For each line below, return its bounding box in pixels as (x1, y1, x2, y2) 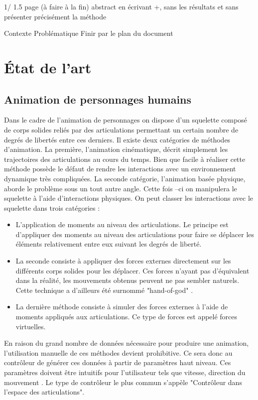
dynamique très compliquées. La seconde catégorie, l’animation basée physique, (4, 173, 246, 183)
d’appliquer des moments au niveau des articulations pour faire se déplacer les (15, 229, 255, 239)
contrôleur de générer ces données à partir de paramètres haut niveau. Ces (4, 357, 231, 368)
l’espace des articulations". (4, 387, 85, 397)
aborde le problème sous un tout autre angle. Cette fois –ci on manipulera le (4, 183, 237, 193)
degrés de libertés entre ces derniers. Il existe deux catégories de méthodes (4, 134, 231, 144)
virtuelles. (15, 321, 46, 331)
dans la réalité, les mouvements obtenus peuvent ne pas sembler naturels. (15, 275, 240, 285)
